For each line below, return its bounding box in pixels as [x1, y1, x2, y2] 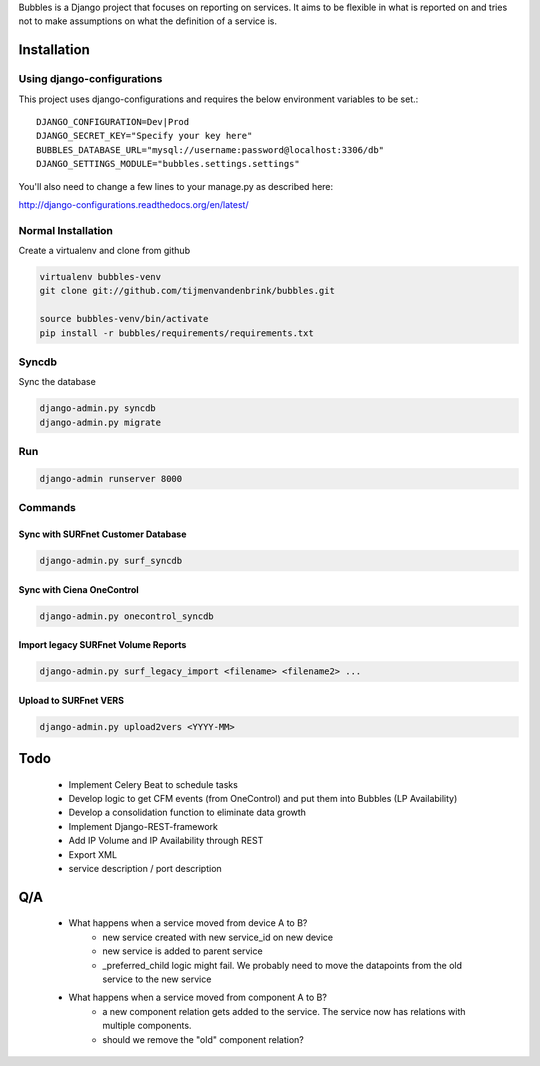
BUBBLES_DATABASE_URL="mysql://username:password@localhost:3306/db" [36, 144, 385, 155]
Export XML [68, 848, 118, 860]
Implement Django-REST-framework [68, 820, 219, 832]
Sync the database [18, 376, 97, 388]
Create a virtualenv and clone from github [18, 245, 190, 257]
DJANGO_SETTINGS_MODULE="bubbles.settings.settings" [36, 158, 300, 170]
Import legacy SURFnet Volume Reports [18, 639, 187, 651]
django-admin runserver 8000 [39, 473, 183, 484]
